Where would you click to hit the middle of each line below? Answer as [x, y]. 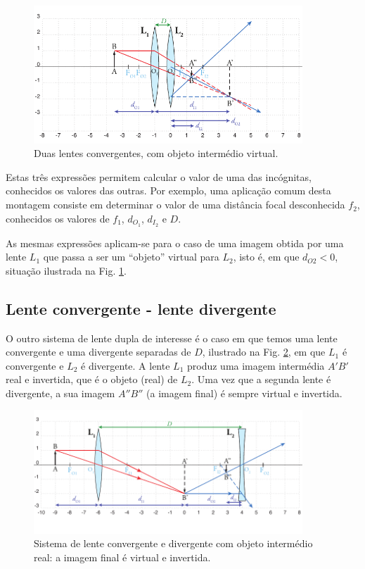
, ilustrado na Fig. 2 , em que [264, 352]
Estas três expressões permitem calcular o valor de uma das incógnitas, [159, 176]
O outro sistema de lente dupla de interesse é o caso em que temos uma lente [172, 338]
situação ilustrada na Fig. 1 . [66, 270]
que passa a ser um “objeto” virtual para [131, 257]
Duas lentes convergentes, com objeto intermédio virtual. [156, 153]
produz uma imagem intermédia [256, 365]
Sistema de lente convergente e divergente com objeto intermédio [173, 543]
